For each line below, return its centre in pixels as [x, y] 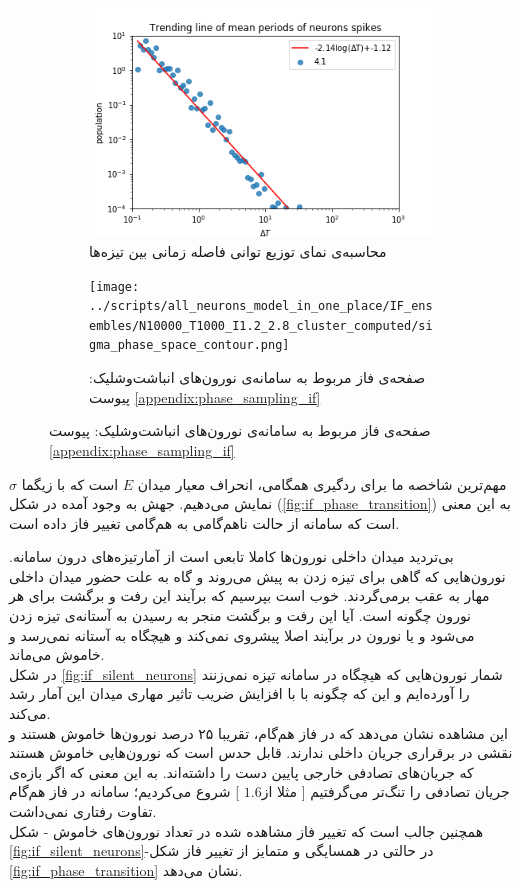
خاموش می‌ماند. [57, 654]
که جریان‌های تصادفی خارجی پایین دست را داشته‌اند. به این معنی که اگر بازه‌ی [241, 771]
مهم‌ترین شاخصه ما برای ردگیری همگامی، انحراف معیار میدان [322, 483]
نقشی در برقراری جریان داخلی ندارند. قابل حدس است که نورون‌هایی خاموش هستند [261, 752]
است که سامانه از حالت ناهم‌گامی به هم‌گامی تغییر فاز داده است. [204, 522]
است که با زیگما [70, 483]
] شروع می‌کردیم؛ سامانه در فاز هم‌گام [124, 791]
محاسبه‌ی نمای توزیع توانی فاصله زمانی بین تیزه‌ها [238, 250]
